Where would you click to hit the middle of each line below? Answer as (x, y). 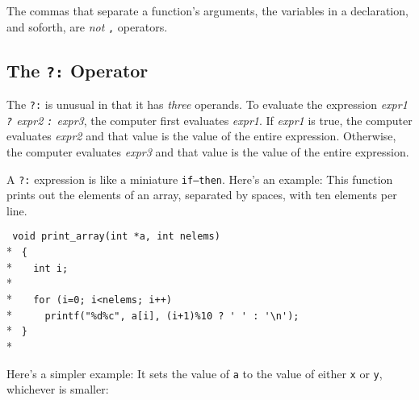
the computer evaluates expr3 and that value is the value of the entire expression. (208, 151)
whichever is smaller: (58, 389)
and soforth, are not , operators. (87, 26)
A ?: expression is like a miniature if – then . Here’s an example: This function (200, 179)
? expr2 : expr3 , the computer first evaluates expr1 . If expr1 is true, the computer (209, 120)
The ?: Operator (78, 70)
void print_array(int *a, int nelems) (116, 237)
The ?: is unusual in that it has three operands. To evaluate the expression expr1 (207, 104)
